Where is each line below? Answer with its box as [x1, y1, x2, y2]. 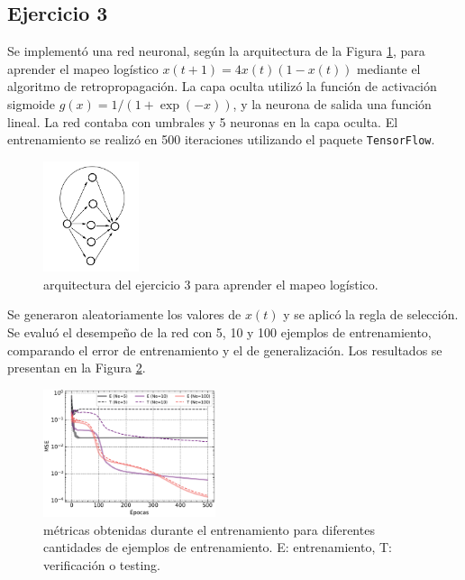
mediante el [357, 59, 421, 78]
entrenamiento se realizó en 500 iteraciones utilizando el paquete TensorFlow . [7, 130, 435, 149]
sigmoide [7, 94, 55, 113]
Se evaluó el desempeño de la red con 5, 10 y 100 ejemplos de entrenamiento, [7, 323, 432, 342]
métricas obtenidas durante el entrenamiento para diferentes [43, 520, 375, 539]
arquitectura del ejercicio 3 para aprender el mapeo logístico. [43, 274, 378, 293]
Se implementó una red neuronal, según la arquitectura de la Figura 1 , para [7, 41, 425, 60]
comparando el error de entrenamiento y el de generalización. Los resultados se [7, 340, 442, 359]
